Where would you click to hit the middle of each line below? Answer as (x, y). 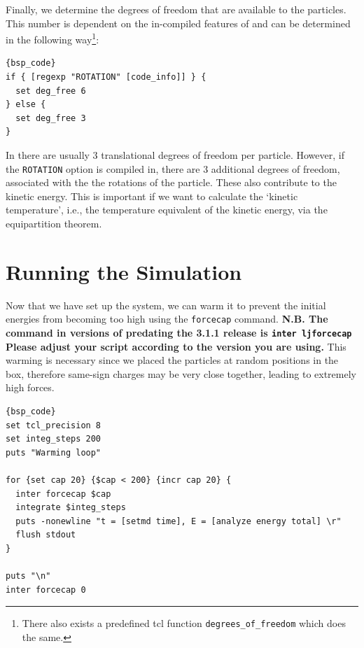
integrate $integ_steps (71, 508)
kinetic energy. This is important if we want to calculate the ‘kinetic (152, 196)
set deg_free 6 (51, 91)
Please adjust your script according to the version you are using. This (176, 346)
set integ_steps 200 (54, 439)
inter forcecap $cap (63, 494)
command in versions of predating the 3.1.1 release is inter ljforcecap (179, 332)
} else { (26, 105)
